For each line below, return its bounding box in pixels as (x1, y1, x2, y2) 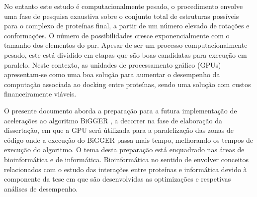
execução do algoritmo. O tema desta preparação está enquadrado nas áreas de (4, 144, 245, 155)
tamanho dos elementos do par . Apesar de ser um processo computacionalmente (4, 40, 248, 50)
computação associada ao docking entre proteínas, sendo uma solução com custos (4, 79, 251, 89)
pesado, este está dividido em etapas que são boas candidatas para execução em (4, 49, 247, 60)
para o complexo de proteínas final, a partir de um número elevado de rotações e (4, 20, 250, 31)
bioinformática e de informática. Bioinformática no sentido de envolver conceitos (4, 154, 249, 164)
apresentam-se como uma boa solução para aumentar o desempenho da (4, 69, 220, 80)
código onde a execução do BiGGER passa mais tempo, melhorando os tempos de (4, 134, 253, 145)
